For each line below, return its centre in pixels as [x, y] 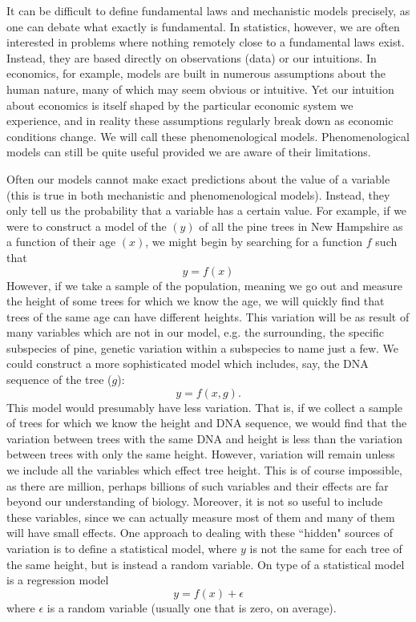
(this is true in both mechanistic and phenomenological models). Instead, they [198, 194]
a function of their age [61, 242]
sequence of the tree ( [59, 380]
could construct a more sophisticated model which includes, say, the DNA [188, 364]
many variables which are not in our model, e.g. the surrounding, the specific [196, 332]
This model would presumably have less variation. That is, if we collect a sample [204, 407]
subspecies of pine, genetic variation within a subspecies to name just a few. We [202, 347]
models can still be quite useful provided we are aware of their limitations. [189, 152]
